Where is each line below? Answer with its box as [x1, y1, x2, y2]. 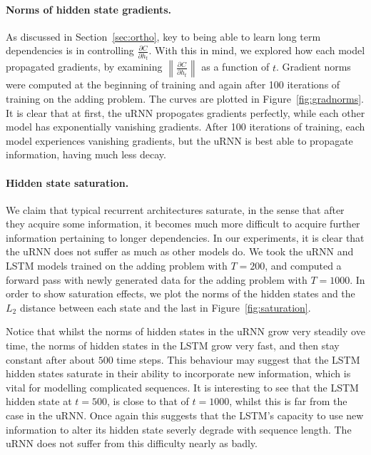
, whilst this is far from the [229, 394, 347, 409]
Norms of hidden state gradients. [6, 1, 172, 16]
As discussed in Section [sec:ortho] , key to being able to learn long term [6, 29, 321, 44]
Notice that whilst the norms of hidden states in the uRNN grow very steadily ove [6, 324, 365, 339]
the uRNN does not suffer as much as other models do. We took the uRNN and [6, 244, 354, 259]
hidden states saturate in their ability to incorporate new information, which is [6, 366, 351, 381]
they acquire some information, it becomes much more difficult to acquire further [6, 216, 360, 231]
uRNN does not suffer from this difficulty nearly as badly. [6, 436, 258, 451]
